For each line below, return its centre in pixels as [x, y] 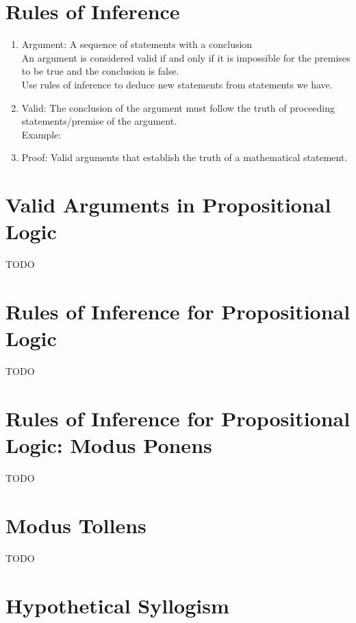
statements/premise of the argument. [99, 121]
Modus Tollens [76, 525]
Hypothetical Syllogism [117, 605]
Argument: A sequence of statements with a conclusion [137, 44]
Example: [41, 134]
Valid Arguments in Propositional [168, 205]
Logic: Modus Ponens [109, 445]
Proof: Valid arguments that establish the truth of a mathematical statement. [185, 157]
